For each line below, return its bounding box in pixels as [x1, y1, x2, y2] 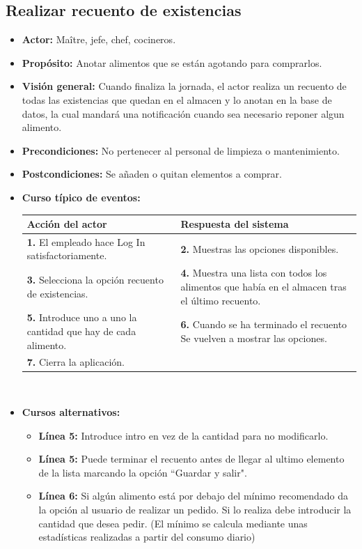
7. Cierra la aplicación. [26, 355, 125, 369]
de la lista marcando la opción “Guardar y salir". [38, 465, 247, 479]
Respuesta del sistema [180, 217, 289, 231]
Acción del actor [26, 217, 107, 231]
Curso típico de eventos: [22, 190, 141, 204]
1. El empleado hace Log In [26, 234, 145, 249]
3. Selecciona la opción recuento [26, 272, 164, 287]
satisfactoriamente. [26, 248, 107, 263]
